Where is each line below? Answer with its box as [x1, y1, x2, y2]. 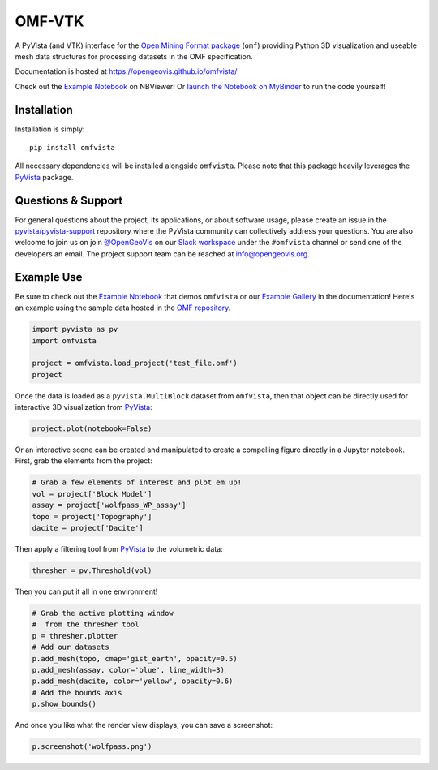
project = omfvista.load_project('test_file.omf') [32, 359, 238, 368]
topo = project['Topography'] [32, 512, 152, 521]
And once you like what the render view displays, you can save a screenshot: [15, 721, 273, 730]
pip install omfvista [29, 143, 115, 153]
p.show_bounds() [32, 699, 97, 709]
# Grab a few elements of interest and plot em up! [32, 478, 243, 487]
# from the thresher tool [32, 620, 140, 629]
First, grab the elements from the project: [15, 456, 153, 466]
